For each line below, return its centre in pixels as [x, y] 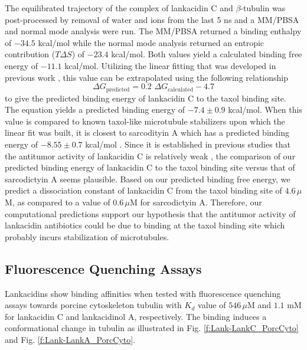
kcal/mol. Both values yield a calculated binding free [207, 54]
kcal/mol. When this [265, 109]
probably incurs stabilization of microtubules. [87, 236]
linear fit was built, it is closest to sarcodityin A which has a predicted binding [147, 133]
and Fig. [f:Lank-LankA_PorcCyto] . [70, 339]
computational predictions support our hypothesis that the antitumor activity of [150, 213]
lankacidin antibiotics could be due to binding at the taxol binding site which [145, 225]
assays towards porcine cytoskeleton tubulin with [93, 305]
